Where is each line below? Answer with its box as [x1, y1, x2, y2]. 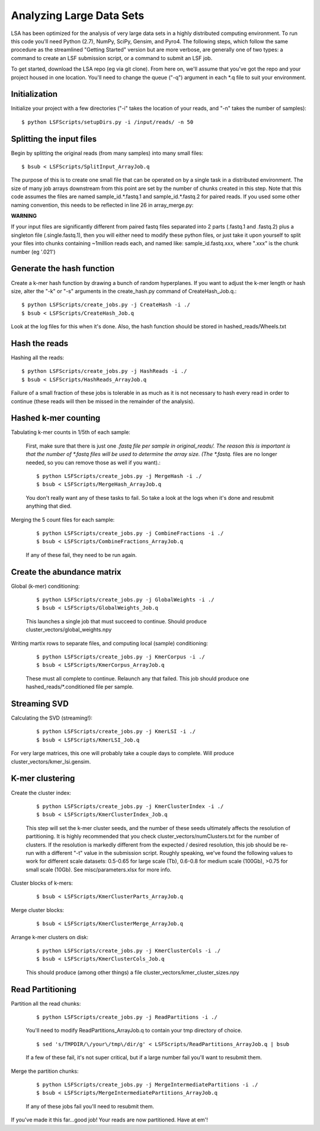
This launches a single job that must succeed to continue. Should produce [25, 617, 207, 625]
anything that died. [25, 502, 72, 510]
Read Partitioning [11, 984, 76, 994]
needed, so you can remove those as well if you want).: [25, 459, 161, 466]
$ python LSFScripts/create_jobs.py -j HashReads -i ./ [21, 368, 187, 375]
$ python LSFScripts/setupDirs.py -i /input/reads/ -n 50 [21, 119, 194, 125]
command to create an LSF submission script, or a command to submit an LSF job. [11, 54, 213, 62]
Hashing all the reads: [11, 354, 65, 361]
